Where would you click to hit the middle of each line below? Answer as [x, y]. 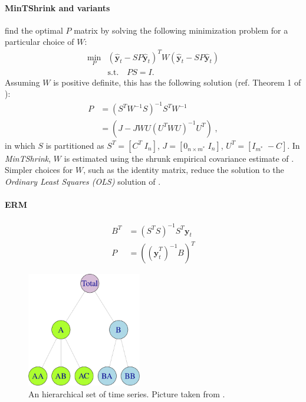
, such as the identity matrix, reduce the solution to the [184, 170]
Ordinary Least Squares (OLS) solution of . [83, 181]
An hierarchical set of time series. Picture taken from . [127, 393]
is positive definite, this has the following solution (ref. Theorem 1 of [177, 82]
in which [20, 145]
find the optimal [34, 30]
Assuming [22, 82]
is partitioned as [75, 145]
